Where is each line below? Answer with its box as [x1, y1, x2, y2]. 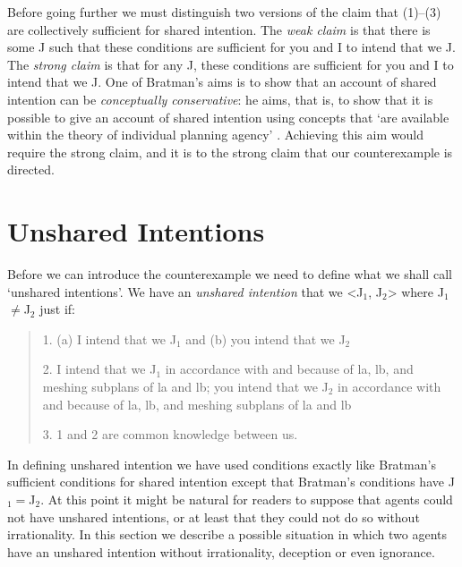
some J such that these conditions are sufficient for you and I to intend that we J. [7, 38, 456, 56]
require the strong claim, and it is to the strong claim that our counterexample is [7, 142, 453, 161]
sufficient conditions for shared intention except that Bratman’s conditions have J [7, 472, 455, 491]
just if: [39, 300, 75, 318]
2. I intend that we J [42, 360, 157, 378]
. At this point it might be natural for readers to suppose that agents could [40, 490, 453, 508]
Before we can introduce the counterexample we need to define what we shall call [7, 265, 452, 283]
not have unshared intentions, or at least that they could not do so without [7, 507, 420, 526]
